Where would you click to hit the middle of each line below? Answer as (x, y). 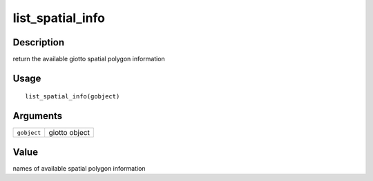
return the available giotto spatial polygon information (89, 59)
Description (39, 42)
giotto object (69, 133)
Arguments (38, 116)
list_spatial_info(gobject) (73, 97)
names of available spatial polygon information (79, 168)
